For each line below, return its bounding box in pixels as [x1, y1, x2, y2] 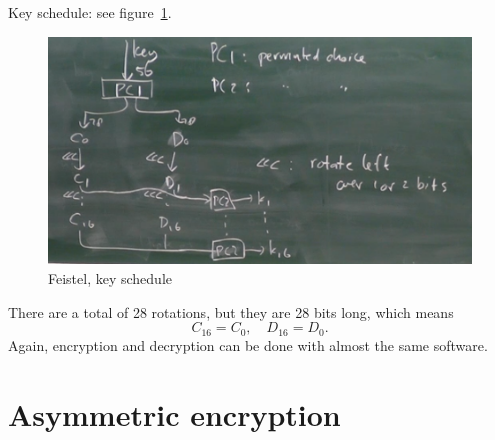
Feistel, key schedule [48, 268, 172, 289]
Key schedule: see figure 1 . [8, 2, 172, 22]
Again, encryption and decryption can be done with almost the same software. [8, 334, 488, 355]
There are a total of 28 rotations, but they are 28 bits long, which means [8, 301, 454, 322]
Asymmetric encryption [8, 393, 341, 434]
